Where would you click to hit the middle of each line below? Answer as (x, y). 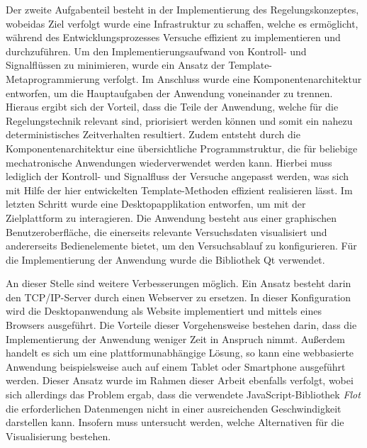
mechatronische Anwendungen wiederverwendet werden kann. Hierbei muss (169, 162)
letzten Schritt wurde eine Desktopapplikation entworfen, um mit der (156, 204)
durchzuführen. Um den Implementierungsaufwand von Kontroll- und (156, 51)
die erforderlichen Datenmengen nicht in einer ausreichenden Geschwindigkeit (174, 408)
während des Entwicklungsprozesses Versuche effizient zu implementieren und (173, 37)
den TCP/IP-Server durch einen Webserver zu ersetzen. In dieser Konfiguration (179, 297)
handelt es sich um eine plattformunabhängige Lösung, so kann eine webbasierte (180, 353)
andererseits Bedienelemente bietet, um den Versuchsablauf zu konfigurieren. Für (181, 246)
